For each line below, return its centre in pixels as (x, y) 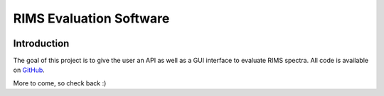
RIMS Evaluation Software (91, 18)
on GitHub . (29, 70)
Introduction (41, 43)
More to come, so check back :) (60, 83)
